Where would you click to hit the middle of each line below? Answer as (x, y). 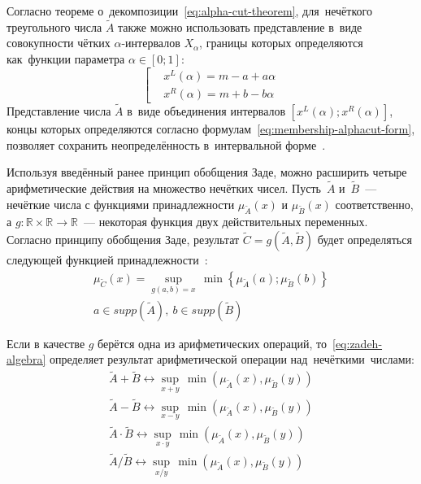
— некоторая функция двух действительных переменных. (226, 222)
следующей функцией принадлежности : (107, 259)
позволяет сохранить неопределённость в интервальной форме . (166, 144)
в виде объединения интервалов (206, 111)
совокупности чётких (59, 43)
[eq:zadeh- (357, 343)
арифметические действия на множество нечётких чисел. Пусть (164, 188)
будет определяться (365, 239)
